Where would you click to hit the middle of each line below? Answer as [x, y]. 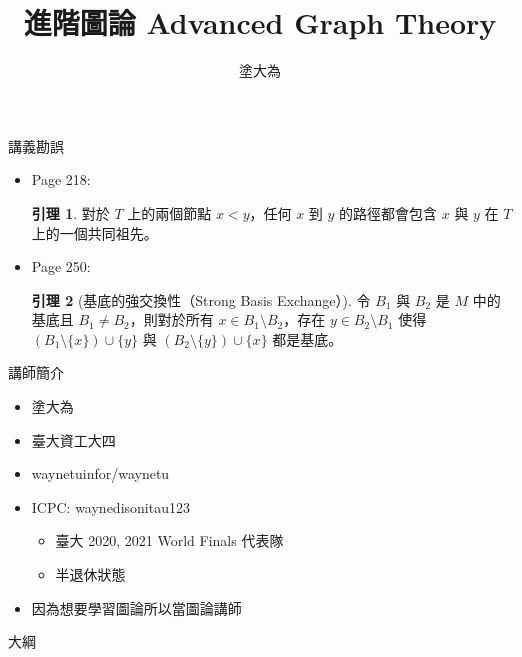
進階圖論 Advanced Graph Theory [260, 22]
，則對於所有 [171, 319]
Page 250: [61, 266]
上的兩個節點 [169, 212]
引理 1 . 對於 [70, 212]
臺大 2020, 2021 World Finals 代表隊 [169, 540]
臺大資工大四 [73, 439]
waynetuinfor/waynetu [100, 473]
